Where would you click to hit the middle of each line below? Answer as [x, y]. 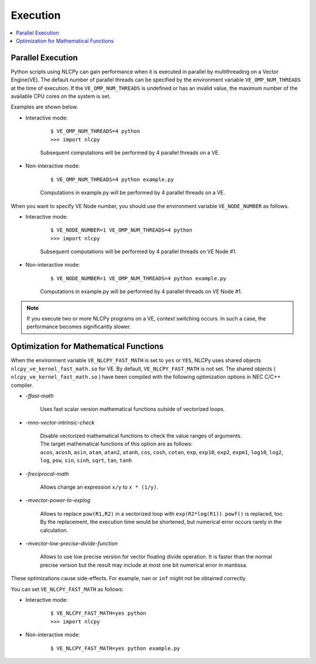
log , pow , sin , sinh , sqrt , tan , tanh [86, 461]
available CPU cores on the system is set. [61, 96]
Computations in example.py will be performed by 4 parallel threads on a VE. [133, 193]
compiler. [22, 385]
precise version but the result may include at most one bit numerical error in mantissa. [144, 565]
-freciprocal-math [47, 474]
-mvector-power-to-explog [58, 500]
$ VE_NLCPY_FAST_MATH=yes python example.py [116, 648]
